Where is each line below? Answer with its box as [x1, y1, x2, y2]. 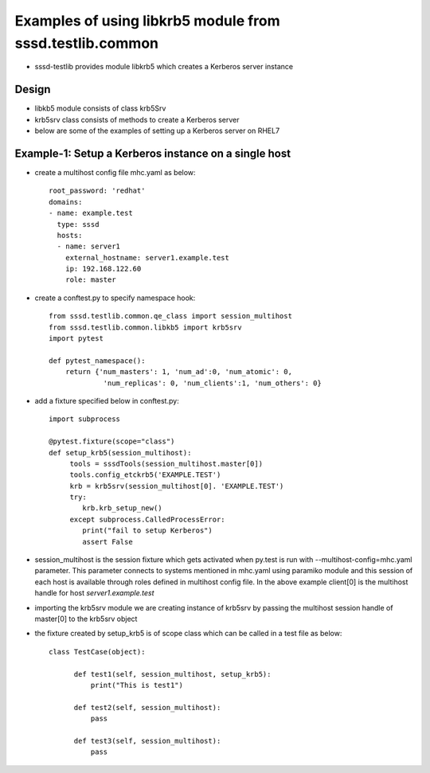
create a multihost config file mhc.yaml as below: [34, 167, 196, 177]
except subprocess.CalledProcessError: [69, 514, 226, 524]
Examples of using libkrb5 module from [14, 12, 280, 29]
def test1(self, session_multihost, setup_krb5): [73, 670, 272, 678]
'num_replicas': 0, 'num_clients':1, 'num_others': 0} [103, 378, 322, 388]
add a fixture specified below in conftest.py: [34, 396, 179, 405]
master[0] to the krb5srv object [34, 614, 138, 623]
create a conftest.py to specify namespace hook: [34, 293, 196, 303]
